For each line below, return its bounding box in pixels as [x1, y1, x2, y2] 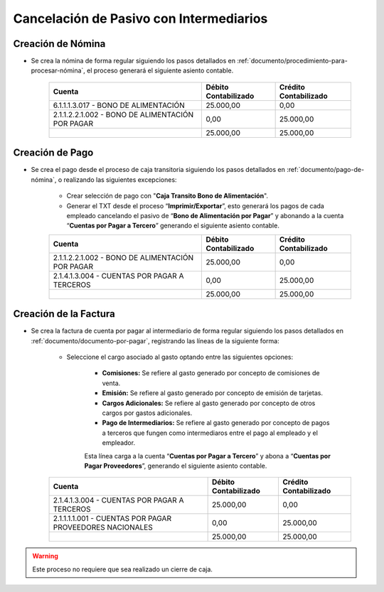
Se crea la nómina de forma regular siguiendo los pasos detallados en [31, 57, 236, 65]
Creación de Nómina [13, 38, 106, 50]
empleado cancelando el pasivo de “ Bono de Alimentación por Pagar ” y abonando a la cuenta [66, 211, 344, 220]
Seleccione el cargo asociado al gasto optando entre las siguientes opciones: [66, 352, 294, 361]
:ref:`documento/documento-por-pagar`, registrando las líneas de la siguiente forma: [31, 336, 280, 345]
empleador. [102, 438, 135, 447]
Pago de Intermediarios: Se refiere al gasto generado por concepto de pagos [102, 419, 330, 427]
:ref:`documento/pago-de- [287, 166, 365, 174]
